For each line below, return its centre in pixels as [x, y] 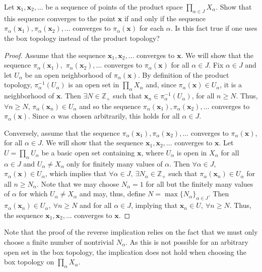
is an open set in [94, 85]
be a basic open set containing [88, 152]
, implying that [154, 205]
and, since [161, 85]
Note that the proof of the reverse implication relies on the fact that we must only [131, 232]
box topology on [29, 262]
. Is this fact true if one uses [214, 28]
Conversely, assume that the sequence [62, 132]
